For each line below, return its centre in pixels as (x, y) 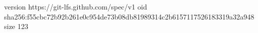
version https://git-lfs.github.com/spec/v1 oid (76, 6)
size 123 (16, 26)
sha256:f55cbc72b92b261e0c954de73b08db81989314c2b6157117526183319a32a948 (129, 16)
